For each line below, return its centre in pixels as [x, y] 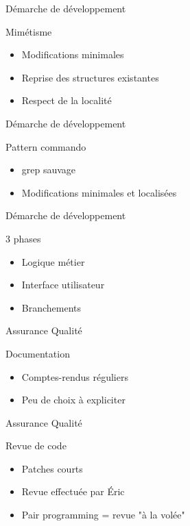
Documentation [38, 353]
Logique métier [53, 261]
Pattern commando [46, 146]
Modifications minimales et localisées [99, 192]
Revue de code [36, 446]
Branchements [51, 307]
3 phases [23, 238]
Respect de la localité [67, 100]
